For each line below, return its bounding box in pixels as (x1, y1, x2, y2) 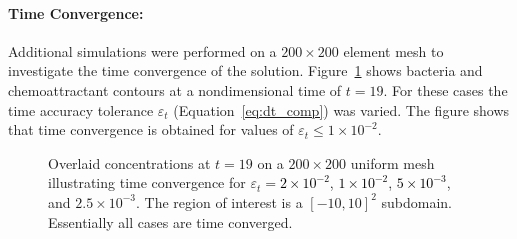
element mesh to (343, 40, 444, 61)
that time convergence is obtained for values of (8, 119, 294, 140)
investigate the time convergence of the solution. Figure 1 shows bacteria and (8, 60, 483, 81)
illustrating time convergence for (48, 172, 246, 193)
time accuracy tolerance (8, 99, 154, 120)
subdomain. (381, 191, 452, 212)
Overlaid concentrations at (48, 152, 211, 173)
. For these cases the (383, 79, 508, 100)
